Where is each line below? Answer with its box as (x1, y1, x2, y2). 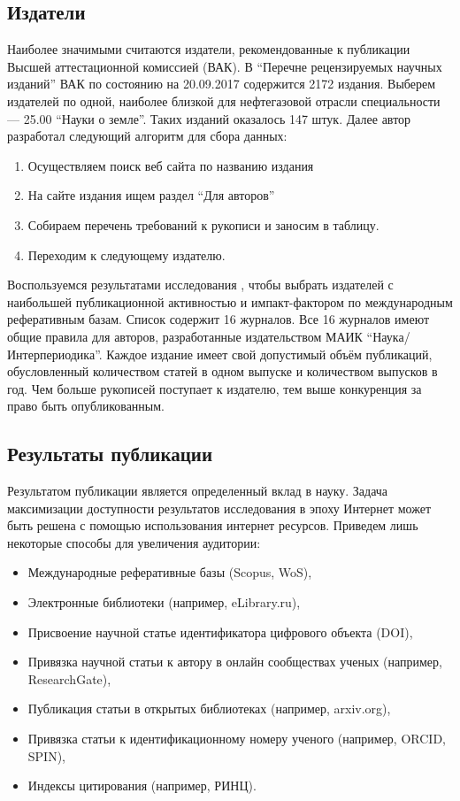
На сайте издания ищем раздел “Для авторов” (27, 186, 275, 204)
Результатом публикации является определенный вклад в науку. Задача (7, 481, 388, 500)
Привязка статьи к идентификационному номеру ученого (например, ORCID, (27, 729, 446, 748)
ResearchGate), (27, 669, 111, 688)
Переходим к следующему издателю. (27, 245, 226, 264)
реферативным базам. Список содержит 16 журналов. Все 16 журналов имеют (7, 310, 430, 328)
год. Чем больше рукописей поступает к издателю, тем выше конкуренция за (7, 379, 422, 397)
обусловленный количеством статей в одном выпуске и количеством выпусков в (7, 362, 438, 381)
